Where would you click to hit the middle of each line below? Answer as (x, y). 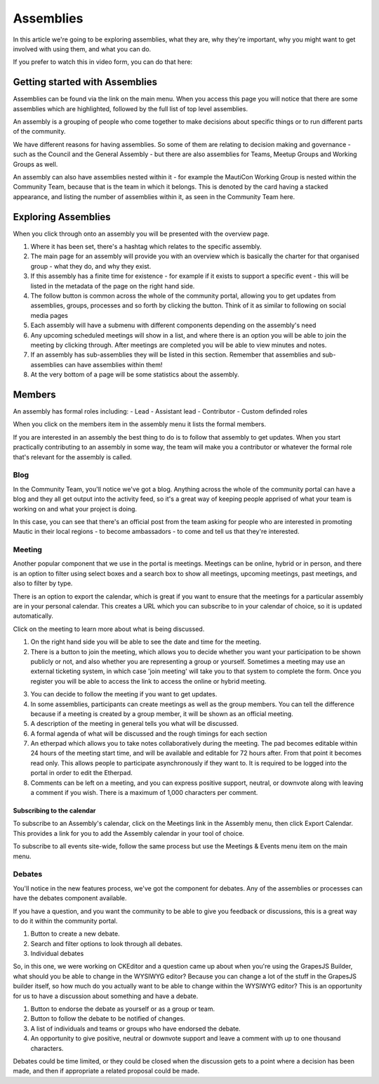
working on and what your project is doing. (75, 509)
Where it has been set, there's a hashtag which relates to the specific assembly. (146, 247)
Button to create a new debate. (75, 934)
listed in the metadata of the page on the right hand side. (113, 286)
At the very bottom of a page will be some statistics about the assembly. (135, 375)
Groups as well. (35, 164)
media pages (49, 315)
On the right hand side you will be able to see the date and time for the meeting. (146, 642)
